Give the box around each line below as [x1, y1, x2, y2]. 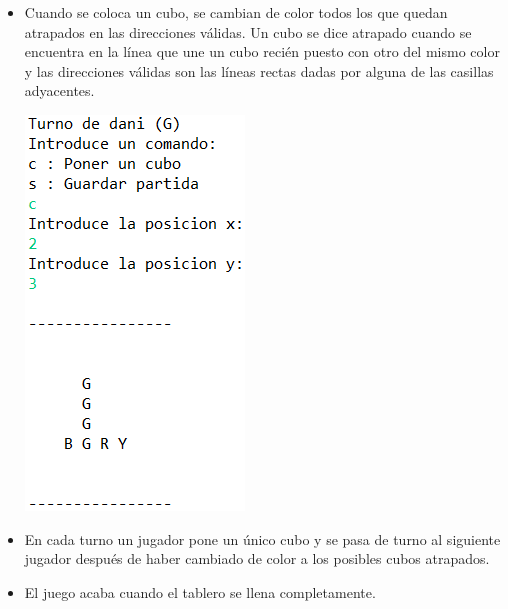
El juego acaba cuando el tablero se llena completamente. [24, 581, 376, 602]
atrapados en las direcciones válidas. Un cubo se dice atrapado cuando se [24, 21, 472, 42]
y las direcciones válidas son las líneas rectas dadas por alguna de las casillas [24, 60, 494, 81]
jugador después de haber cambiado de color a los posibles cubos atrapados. [24, 548, 490, 569]
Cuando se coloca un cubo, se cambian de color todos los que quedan [24, 2, 448, 22]
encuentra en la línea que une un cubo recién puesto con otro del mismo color [24, 41, 500, 62]
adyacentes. [24, 80, 95, 101]
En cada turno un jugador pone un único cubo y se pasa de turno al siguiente [24, 528, 501, 549]
